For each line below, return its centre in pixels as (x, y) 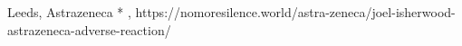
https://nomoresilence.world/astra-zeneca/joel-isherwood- (295, 12)
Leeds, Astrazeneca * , (69, 12)
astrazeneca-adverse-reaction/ (89, 29)
